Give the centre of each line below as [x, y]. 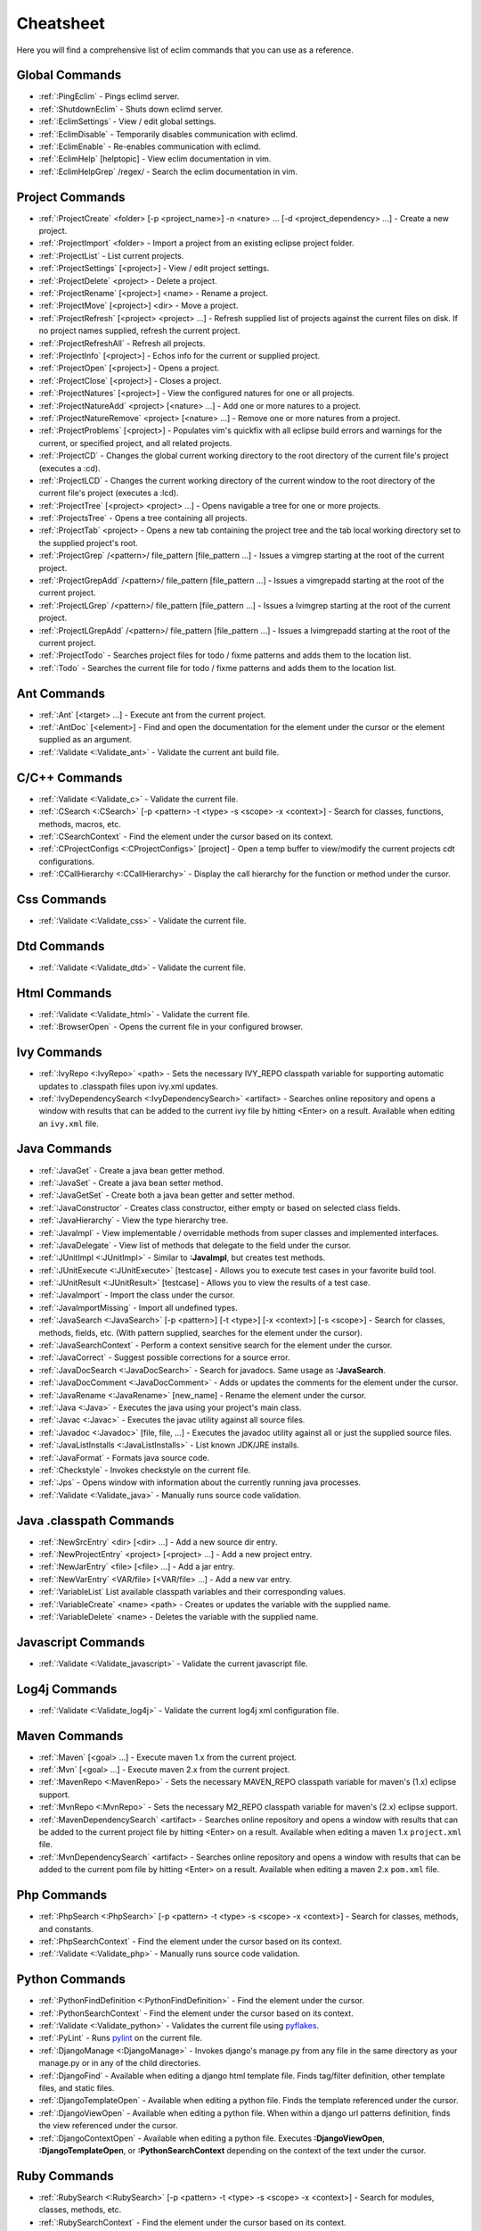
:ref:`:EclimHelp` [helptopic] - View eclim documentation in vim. [155, 159]
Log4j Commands [67, 1689]
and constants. [66, 1928]
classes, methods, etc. [80, 2210]
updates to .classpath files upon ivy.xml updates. [128, 1086]
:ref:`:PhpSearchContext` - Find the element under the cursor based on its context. [190, 1941]
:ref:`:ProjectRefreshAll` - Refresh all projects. [122, 343]
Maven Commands [70, 1736]
